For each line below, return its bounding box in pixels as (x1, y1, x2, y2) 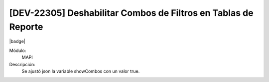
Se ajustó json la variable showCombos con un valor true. (21, 68, 140, 74)
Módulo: (9, 47, 26, 53)
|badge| (9, 39, 26, 44)
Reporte (9, 21, 43, 32)
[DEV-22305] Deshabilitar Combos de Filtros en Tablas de (9, 7, 254, 18)
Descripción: (9, 61, 36, 67)
